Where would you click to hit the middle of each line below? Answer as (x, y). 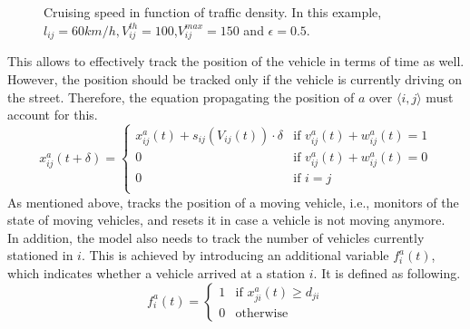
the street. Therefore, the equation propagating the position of (181, 97)
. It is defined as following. (387, 273)
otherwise (262, 314)
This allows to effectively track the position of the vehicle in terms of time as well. (236, 61)
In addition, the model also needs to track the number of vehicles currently (216, 237)
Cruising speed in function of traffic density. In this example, (213, 12)
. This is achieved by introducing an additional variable (235, 255)
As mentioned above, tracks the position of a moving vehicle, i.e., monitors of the (233, 202)
